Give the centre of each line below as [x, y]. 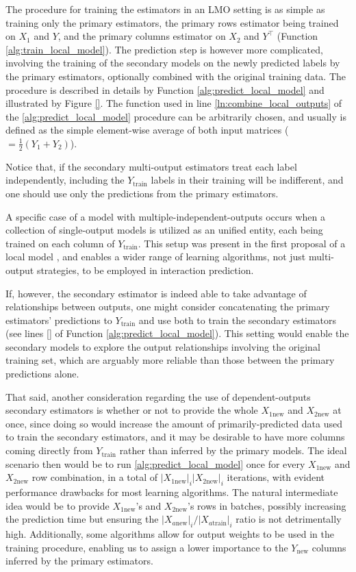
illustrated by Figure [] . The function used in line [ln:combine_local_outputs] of [174, 103]
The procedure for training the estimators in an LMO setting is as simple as [165, 9]
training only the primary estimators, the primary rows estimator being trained [172, 22]
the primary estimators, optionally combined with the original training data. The [176, 76]
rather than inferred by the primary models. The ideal [233, 450]
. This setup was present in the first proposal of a [242, 243]
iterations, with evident [276, 477]
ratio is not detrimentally [289, 519]
